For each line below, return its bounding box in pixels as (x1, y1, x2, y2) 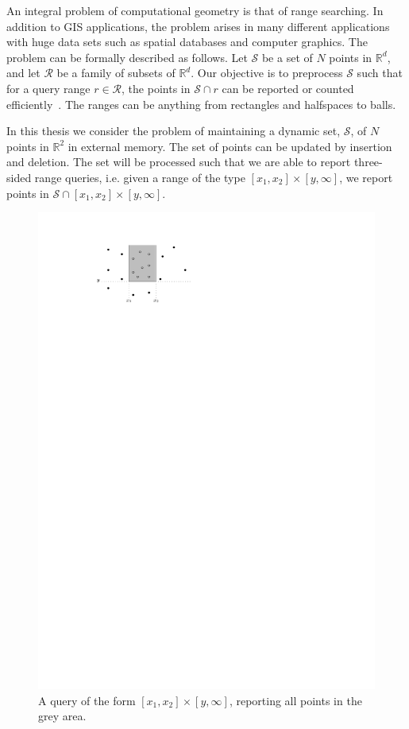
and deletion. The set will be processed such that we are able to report (6, 153, 351, 170)
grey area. (38, 708, 87, 724)
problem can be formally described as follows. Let (6, 48, 248, 65)
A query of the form (38, 692, 136, 708)
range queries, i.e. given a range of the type (34, 169, 245, 185)
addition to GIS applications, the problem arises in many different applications (6, 17, 390, 34)
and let (6, 64, 41, 81)
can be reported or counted (222, 79, 354, 96)
